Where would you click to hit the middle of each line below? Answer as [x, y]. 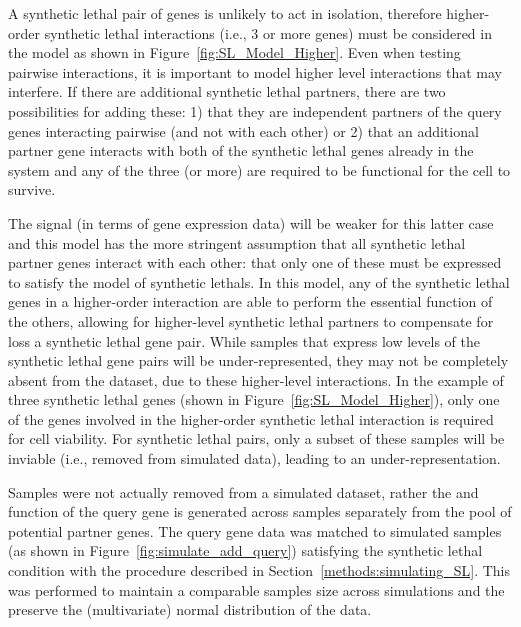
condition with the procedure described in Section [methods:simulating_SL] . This [259, 570]
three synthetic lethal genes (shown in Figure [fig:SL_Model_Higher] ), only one [254, 399]
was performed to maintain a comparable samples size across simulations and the [256, 589]
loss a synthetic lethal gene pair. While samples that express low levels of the [244, 340]
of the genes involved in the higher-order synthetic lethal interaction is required [251, 418]
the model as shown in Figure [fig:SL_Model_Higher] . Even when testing [234, 52]
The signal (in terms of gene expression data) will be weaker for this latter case [251, 222]
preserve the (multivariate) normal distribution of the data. [190, 609]
